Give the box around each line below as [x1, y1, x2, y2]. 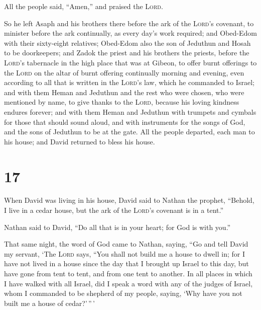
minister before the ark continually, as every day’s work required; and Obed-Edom [4, 28, 257, 38]
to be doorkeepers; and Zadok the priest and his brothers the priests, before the [4, 47, 249, 58]
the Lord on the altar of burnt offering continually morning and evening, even [4, 67, 244, 77]
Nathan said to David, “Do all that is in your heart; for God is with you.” [4, 221, 231, 232]
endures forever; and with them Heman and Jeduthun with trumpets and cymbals [4, 106, 256, 117]
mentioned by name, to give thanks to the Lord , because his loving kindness [4, 97, 239, 107]
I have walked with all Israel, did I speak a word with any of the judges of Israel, [4, 278, 253, 288]
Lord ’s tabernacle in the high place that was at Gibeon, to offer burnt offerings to [4, 57, 257, 67]
